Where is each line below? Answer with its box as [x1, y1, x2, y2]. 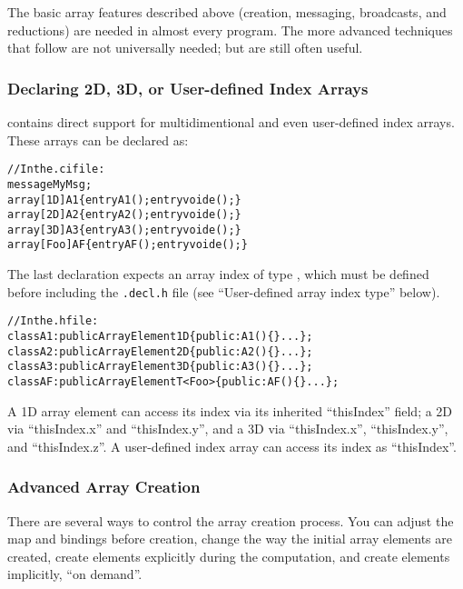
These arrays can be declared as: [7, 130, 189, 149]
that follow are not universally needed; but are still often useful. [7, 38, 363, 57]
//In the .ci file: [7, 163, 105, 176]
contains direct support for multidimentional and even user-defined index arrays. [7, 113, 455, 131]
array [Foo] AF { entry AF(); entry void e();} [7, 238, 248, 252]
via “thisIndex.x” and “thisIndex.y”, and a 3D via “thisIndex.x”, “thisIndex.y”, [7, 419, 448, 438]
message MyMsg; [7, 177, 93, 191]
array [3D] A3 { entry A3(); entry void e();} [7, 223, 241, 236]
